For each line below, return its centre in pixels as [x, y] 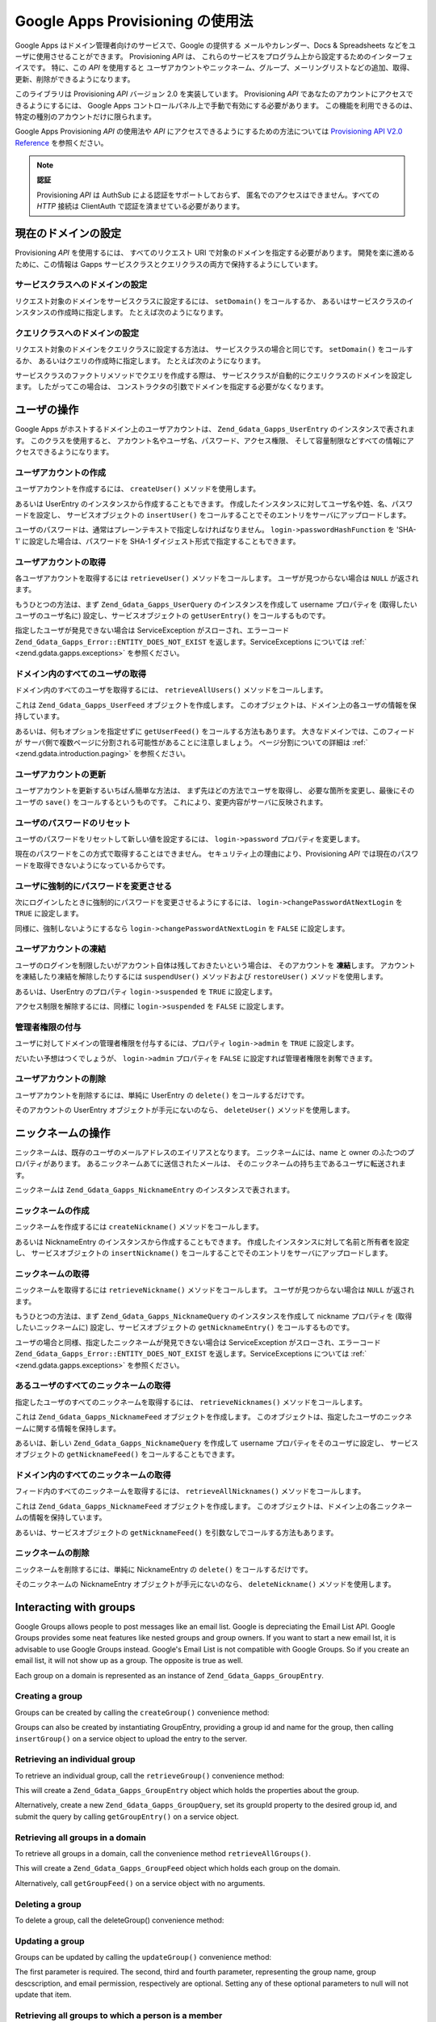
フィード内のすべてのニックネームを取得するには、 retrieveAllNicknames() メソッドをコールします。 [190, 1491]
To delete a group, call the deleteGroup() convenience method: [119, 1920]
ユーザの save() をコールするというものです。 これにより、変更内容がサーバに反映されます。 [171, 802]
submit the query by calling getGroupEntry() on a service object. [127, 1817]
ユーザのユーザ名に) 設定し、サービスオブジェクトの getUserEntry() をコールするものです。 [172, 615]
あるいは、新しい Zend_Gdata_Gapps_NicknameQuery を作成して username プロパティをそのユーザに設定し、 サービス [217, 1443]
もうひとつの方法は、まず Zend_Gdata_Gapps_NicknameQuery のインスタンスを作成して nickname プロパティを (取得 [214, 1316]
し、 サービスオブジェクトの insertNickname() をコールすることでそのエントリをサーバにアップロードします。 [203, 1253]
